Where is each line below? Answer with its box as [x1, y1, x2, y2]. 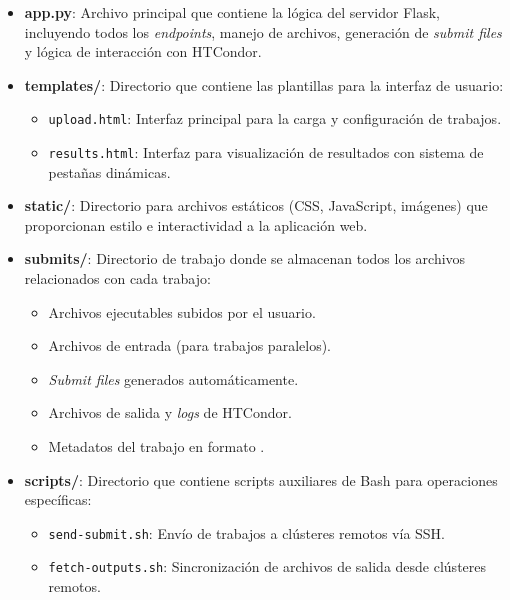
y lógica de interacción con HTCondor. [24, 41, 262, 62]
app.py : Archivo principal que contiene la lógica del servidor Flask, [24, 2, 441, 22]
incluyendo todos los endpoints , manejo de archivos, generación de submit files [24, 21, 502, 42]
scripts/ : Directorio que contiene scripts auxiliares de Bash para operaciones [24, 469, 498, 490]
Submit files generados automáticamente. [48, 368, 299, 389]
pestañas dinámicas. [48, 161, 171, 182]
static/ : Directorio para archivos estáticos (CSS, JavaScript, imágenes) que [24, 195, 488, 216]
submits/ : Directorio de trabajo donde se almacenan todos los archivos [24, 248, 466, 269]
